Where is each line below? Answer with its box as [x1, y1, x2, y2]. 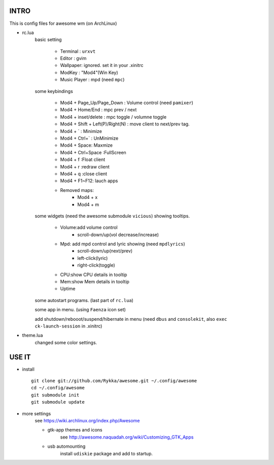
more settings [22, 410, 51, 416]
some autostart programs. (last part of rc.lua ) [35, 297, 134, 303]
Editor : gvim [60, 55, 87, 61]
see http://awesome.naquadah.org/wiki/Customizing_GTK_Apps [60, 434, 194, 440]
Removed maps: [60, 187, 94, 193]
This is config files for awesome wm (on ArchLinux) [9, 20, 117, 26]
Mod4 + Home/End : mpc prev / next [60, 107, 137, 113]
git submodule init [31, 392, 80, 398]
